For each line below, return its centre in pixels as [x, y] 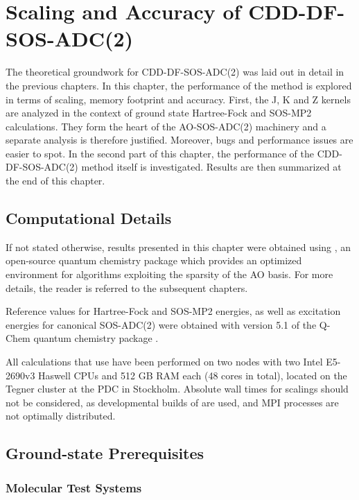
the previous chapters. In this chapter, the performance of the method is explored [179, 85]
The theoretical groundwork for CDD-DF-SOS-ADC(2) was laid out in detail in [175, 72]
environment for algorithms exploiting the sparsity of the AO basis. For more [169, 274]
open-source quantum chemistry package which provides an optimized [154, 260]
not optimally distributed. [61, 416]
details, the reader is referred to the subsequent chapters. [127, 287]
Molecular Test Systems [74, 487]
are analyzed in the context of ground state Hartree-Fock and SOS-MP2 [159, 113]
